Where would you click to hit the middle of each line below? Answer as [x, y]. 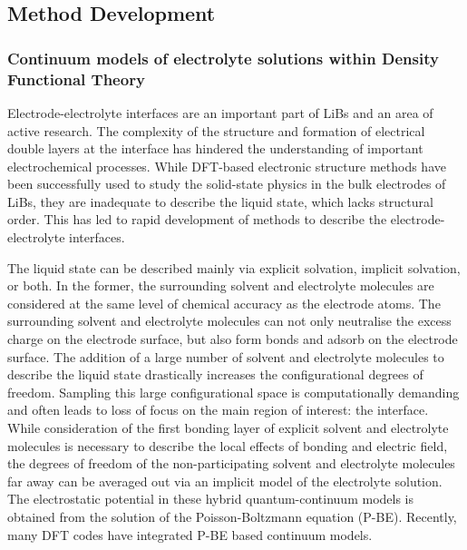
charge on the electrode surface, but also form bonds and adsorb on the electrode [233, 339]
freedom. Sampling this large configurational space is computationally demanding [233, 392]
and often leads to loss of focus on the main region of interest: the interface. [218, 410]
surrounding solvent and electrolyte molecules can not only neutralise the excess [229, 321]
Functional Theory [76, 79]
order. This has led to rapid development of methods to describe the [197, 219]
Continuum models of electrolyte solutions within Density [223, 58]
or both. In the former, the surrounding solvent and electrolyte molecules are [221, 285]
